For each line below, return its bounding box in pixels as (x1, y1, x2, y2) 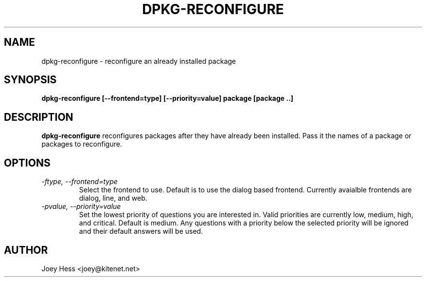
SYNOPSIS (4, 74, 57, 86)
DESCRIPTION (4, 111, 73, 123)
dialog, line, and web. (79, 194, 147, 203)
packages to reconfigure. (41, 140, 122, 149)
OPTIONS (4, 156, 51, 169)
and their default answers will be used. (79, 227, 203, 236)
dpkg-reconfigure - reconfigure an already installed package (41, 56, 236, 65)
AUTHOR (4, 244, 48, 256)
